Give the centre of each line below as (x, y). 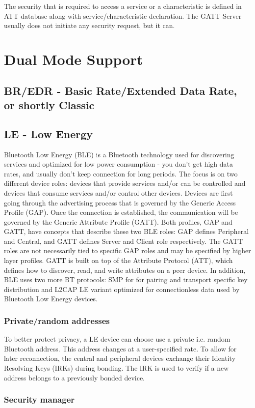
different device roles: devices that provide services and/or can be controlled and (125, 183)
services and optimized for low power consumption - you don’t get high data (119, 164)
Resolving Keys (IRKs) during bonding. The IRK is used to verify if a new (116, 368)
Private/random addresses (57, 320)
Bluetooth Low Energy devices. (51, 299)
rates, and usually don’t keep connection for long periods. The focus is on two (121, 173)
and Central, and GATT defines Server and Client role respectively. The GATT (124, 241)
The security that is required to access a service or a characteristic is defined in (123, 6)
